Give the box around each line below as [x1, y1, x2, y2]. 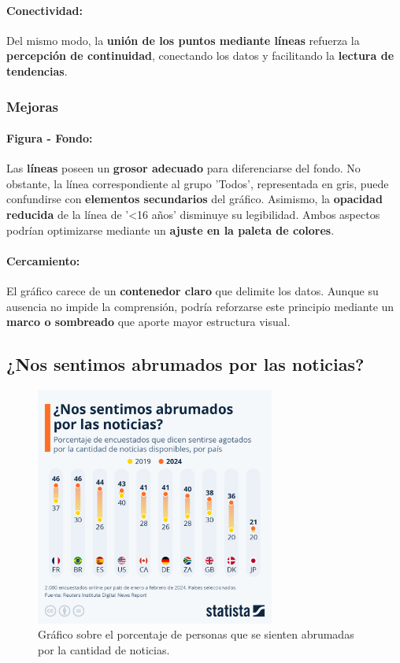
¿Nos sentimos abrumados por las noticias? [6, 352, 365, 376]
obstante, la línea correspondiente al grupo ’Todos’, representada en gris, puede [6, 175, 389, 191]
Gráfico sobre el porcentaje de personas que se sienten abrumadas [38, 626, 354, 643]
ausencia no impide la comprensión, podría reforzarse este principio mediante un [6, 298, 394, 314]
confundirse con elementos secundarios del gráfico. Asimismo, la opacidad [6, 191, 383, 207]
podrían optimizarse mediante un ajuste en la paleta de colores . [6, 221, 335, 238]
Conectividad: [6, 2, 83, 18]
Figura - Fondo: [6, 130, 93, 146]
